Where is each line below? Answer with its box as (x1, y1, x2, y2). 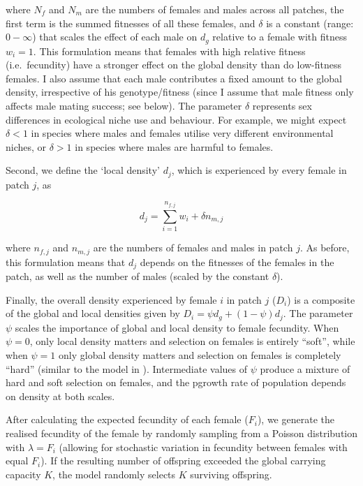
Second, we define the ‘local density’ (6, 163, 160, 177)
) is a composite (287, 292, 355, 307)
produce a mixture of (260, 361, 350, 376)
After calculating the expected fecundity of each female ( (6, 412, 249, 427)
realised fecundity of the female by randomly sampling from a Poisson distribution (6, 425, 357, 440)
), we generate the (257, 412, 334, 427)
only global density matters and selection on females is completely (59, 347, 341, 362)
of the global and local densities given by (6, 306, 180, 321)
